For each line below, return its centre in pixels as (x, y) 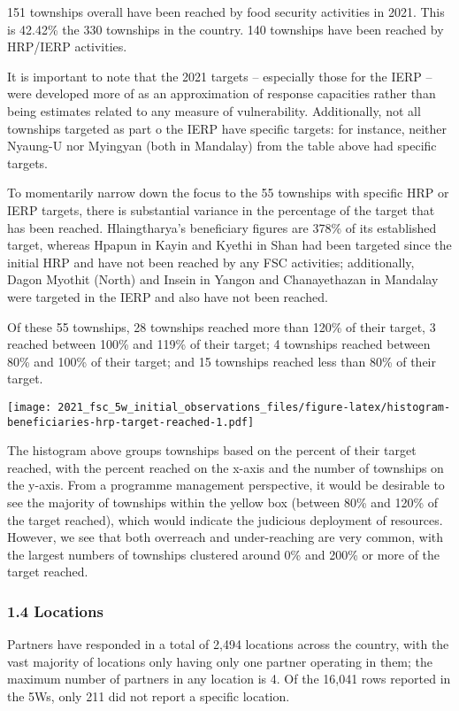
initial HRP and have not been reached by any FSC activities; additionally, (211, 262)
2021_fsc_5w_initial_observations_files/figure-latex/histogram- (254, 407)
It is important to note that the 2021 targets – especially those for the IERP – (220, 76)
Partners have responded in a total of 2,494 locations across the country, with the (228, 644)
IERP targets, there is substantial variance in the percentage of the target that (221, 209)
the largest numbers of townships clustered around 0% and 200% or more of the (224, 554)
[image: (30, 407)
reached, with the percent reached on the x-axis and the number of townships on (226, 467)
